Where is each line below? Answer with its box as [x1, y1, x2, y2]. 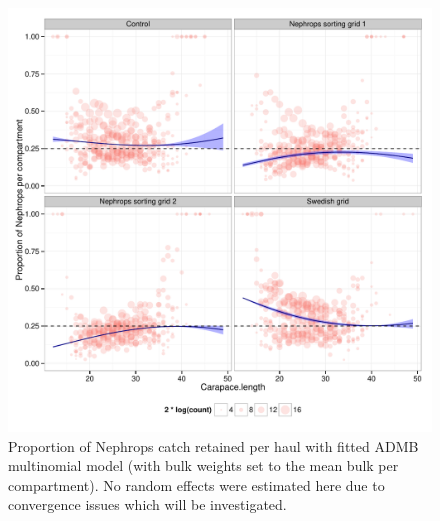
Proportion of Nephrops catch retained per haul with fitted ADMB [8, 435, 419, 456]
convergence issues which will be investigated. [8, 494, 287, 515]
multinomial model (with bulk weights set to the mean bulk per [8, 455, 399, 476]
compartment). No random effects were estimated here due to [8, 474, 385, 495]
